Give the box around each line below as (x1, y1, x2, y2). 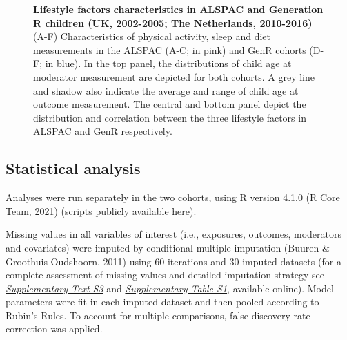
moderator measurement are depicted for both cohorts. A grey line (33, 69, 315, 84)
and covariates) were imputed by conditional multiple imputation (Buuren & (6, 240, 330, 254)
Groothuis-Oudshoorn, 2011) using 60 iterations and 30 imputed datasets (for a (6, 254, 341, 268)
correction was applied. (6, 321, 103, 336)
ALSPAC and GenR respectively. (33, 124, 172, 138)
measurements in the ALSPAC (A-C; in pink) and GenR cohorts (33, 42, 306, 57)
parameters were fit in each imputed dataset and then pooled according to (6, 294, 319, 309)
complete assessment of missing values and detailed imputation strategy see (6, 267, 324, 282)
